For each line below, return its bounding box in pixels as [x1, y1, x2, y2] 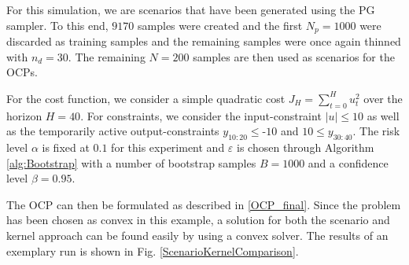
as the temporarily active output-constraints [6, 123, 219, 139]
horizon [6, 107, 42, 123]
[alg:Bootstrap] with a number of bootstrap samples [6, 154, 256, 171]
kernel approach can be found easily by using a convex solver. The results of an [6, 226, 389, 243]
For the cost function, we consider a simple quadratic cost [6, 90, 286, 106]
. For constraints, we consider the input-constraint [80, 107, 322, 123]
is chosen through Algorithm [237, 139, 374, 156]
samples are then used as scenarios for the [193, 48, 395, 64]
